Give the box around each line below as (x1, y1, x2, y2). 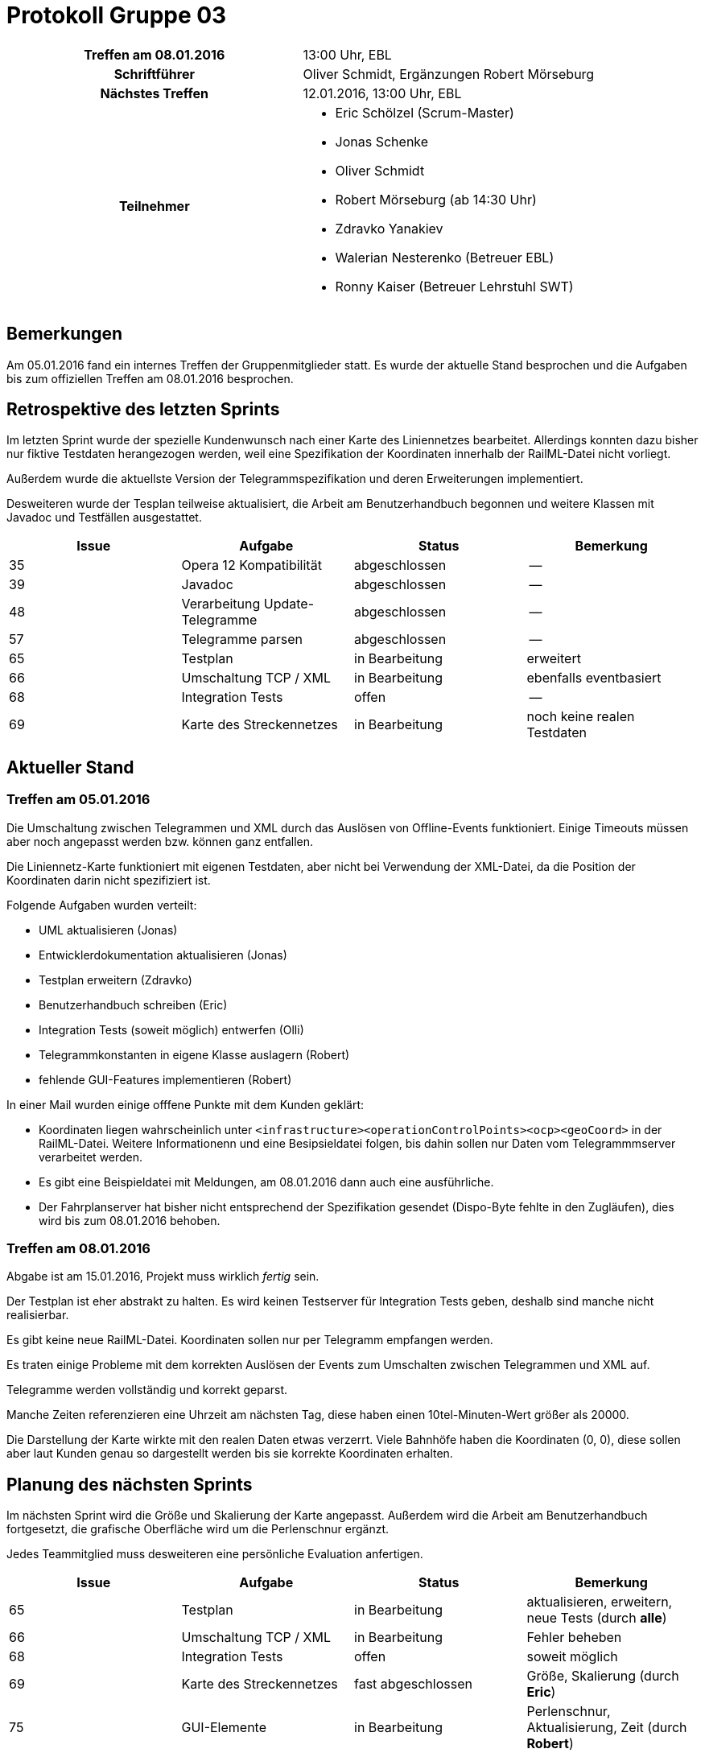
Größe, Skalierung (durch (526, 1668, 679, 1685)
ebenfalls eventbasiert (526, 670, 662, 687)
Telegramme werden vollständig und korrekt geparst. (6, 1383, 288, 1397)
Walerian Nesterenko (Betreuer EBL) (335, 249, 555, 266)
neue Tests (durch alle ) (526, 1610, 667, 1627)
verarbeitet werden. (39, 1149, 143, 1164)
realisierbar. (6, 1308, 69, 1322)
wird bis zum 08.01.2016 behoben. (39, 1213, 221, 1227)
